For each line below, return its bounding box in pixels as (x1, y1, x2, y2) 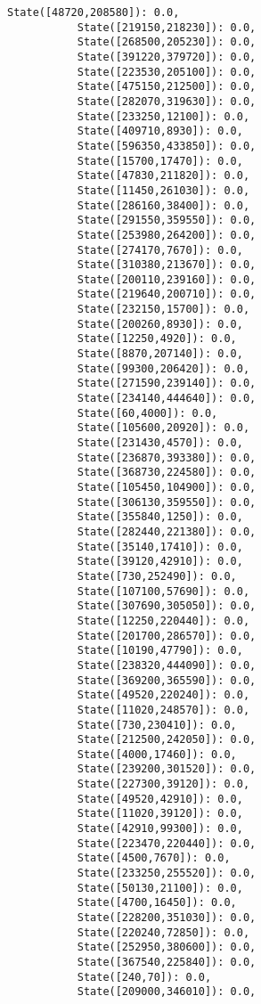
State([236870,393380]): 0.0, (77, 451, 257, 464)
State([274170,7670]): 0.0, (77, 243, 243, 257)
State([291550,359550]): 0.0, (77, 214, 257, 227)
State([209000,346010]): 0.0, (77, 985, 257, 999)
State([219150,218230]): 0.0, (77, 20, 257, 34)
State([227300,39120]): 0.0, (77, 778, 250, 791)
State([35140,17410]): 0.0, (77, 540, 243, 553)
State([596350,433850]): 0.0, (77, 139, 257, 152)
